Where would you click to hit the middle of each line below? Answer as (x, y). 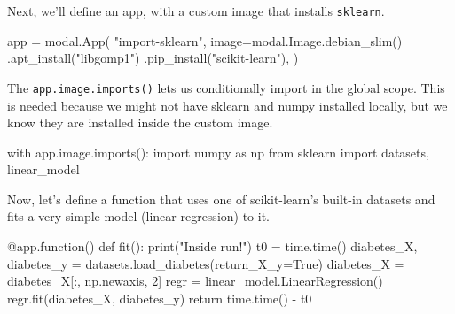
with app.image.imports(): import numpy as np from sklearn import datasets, (218, 152)
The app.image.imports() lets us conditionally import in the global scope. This (226, 87)
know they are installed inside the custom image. (140, 123)
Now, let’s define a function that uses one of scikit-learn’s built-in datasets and (221, 199)
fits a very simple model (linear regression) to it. (139, 216)
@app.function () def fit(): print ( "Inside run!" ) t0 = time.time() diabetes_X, (212, 246)
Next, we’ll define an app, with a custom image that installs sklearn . (196, 11)
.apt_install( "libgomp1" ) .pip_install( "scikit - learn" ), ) (153, 58)
